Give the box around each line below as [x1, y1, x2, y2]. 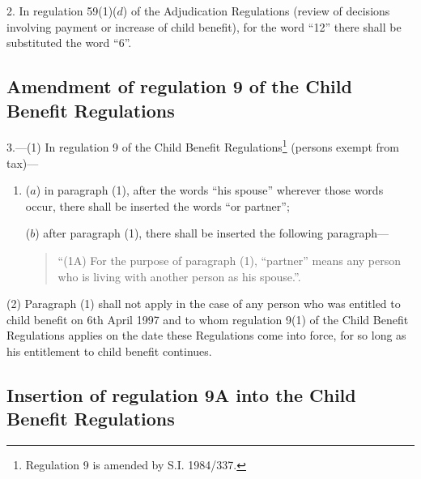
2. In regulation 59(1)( [6, 2, 117, 19]
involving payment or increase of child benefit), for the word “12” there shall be [6, 18, 402, 35]
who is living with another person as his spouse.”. [57, 267, 301, 284]
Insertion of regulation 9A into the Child [6, 382, 356, 407]
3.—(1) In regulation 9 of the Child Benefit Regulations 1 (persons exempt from [6, 136, 399, 156]
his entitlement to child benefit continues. [6, 342, 212, 359]
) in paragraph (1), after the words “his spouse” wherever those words [36, 182, 384, 199]
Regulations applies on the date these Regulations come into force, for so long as [6, 327, 406, 344]
